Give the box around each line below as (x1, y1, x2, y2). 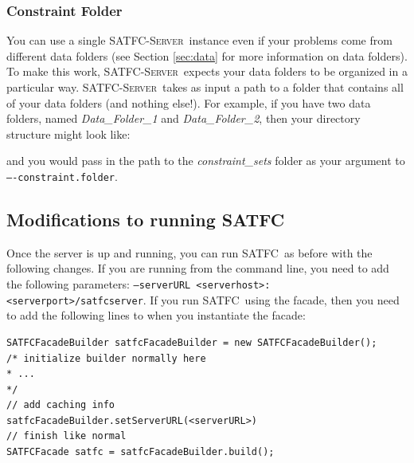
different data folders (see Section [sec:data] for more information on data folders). (6, 47, 408, 64)
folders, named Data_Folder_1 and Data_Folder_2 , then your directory (6, 110, 361, 127)
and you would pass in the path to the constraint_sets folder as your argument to (6, 152, 405, 169)
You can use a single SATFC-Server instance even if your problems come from (6, 32, 393, 49)
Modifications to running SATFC (6, 207, 285, 232)
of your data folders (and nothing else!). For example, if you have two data (6, 94, 371, 111)
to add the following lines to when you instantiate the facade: (6, 307, 306, 324)
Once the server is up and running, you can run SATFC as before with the (6, 244, 373, 261)
